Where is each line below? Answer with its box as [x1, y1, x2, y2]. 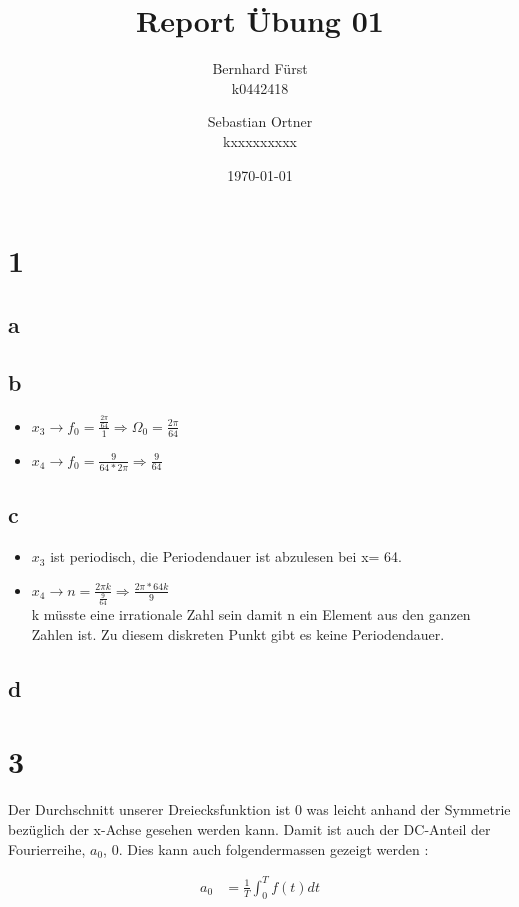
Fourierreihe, [8, 838, 86, 859]
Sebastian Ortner [207, 111, 313, 132]
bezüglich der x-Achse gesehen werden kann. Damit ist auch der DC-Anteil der [8, 818, 491, 839]
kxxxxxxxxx [223, 130, 297, 151]
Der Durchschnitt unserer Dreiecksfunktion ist [8, 799, 291, 820]
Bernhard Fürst [212, 58, 308, 79]
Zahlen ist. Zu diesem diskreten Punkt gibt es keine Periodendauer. [31, 623, 445, 644]
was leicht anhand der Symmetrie [306, 799, 511, 820]
